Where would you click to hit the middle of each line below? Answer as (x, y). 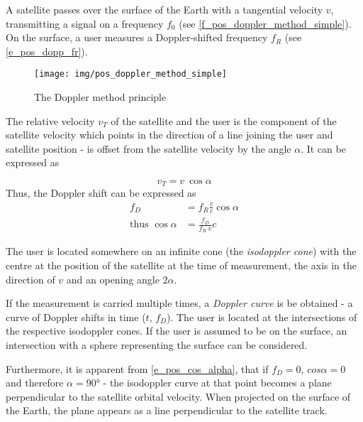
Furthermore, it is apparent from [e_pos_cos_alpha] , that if (137, 368)
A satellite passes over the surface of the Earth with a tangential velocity (164, 9)
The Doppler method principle (100, 97)
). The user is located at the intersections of (262, 316)
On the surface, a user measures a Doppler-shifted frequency (137, 37)
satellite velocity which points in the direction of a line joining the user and (169, 135)
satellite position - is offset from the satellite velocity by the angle (149, 148)
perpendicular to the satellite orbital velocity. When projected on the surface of (178, 396)
